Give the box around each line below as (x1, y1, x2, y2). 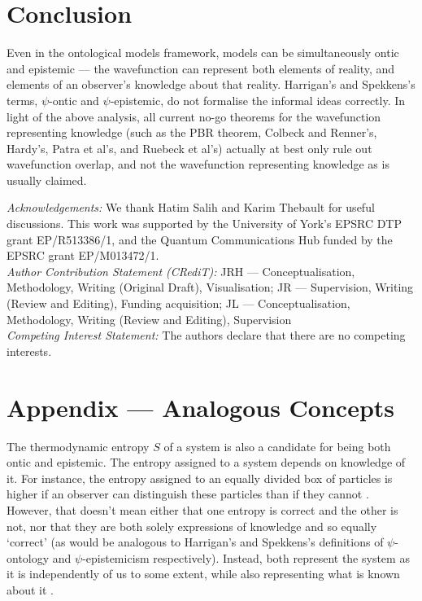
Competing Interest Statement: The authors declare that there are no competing (7, 327, 406, 344)
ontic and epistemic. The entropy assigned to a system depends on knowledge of (7, 454, 406, 471)
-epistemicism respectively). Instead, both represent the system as (82, 549, 410, 566)
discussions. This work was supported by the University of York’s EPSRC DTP (7, 215, 402, 232)
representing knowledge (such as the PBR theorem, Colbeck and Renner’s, (7, 124, 377, 141)
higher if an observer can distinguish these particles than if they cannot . (7, 485, 369, 502)
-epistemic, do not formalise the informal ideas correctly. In (110, 91, 406, 108)
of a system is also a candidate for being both (163, 437, 391, 454)
